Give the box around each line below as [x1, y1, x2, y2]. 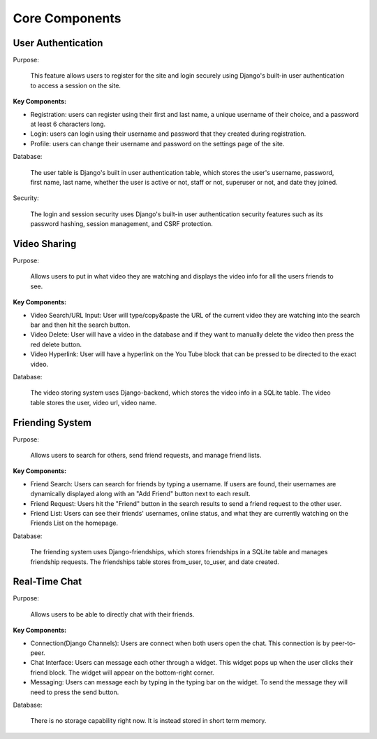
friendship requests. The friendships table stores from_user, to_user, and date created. [30, 557, 279, 566]
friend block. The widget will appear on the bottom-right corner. [30, 668, 214, 677]
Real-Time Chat [13, 576, 82, 588]
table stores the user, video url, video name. [30, 398, 157, 407]
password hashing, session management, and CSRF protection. [30, 220, 213, 228]
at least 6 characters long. [30, 120, 106, 129]
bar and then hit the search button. [30, 321, 131, 329]
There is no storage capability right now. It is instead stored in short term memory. [30, 717, 267, 725]
